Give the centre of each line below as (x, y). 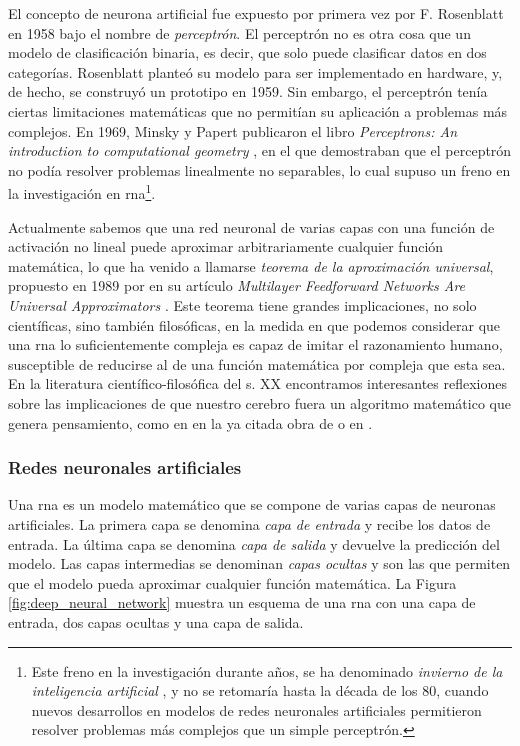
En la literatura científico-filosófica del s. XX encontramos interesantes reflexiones (257, 383)
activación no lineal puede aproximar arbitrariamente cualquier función (226, 246)
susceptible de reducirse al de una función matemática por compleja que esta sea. (257, 363)
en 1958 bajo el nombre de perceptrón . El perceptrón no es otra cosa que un (239, 32)
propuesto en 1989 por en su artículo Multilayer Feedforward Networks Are (237, 285)
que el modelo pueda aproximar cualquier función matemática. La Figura (232, 582)
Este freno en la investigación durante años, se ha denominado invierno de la (267, 670)
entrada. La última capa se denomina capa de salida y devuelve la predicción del (254, 543)
